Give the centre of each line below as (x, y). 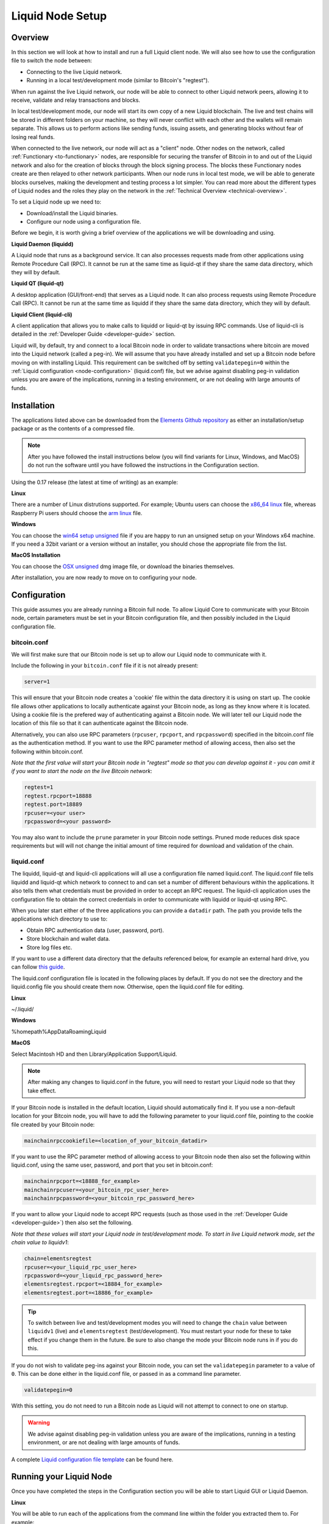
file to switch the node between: (52, 60)
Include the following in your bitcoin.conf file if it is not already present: (105, 666)
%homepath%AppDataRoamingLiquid (59, 1031)
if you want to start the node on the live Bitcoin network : (82, 771)
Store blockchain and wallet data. (68, 939)
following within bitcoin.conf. (47, 751)
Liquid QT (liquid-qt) (37, 283)
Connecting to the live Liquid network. (74, 72)
